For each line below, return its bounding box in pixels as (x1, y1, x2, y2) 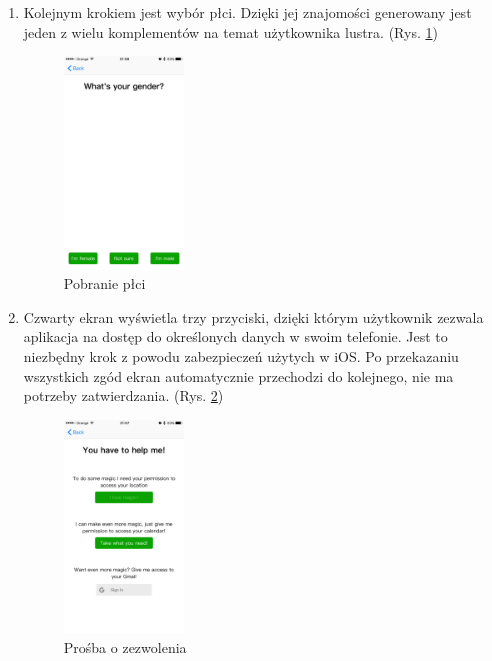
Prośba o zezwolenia (63, 636, 187, 657)
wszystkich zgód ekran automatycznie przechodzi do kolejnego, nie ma (23, 365, 454, 386)
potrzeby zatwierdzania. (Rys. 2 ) (23, 385, 224, 406)
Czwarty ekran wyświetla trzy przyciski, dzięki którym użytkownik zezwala (23, 306, 484, 327)
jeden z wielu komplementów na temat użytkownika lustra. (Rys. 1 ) (23, 21, 438, 42)
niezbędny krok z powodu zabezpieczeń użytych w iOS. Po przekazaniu (23, 345, 459, 366)
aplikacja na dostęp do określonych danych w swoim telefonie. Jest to (23, 326, 448, 347)
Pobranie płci (63, 273, 146, 294)
